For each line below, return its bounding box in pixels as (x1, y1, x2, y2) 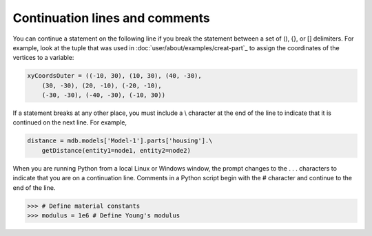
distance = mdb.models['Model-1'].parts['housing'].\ (27, 137, 213, 144)
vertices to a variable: (12, 54, 74, 62)
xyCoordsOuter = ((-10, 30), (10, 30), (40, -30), (27, 72, 203, 80)
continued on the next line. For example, (12, 118, 127, 127)
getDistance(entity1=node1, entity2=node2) (41, 147, 191, 154)
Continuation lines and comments (12, 10, 210, 25)
